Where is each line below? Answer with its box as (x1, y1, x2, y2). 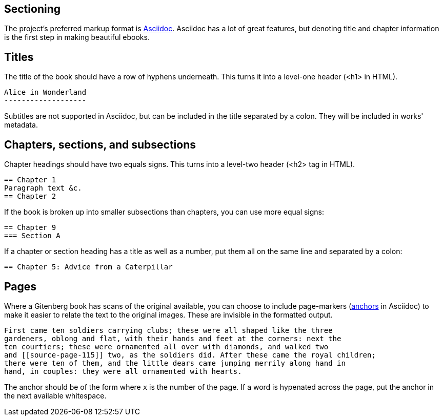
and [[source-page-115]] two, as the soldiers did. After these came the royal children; (4, 350, 376, 359)
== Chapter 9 (4, 223, 56, 232)
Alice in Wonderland (4, 88, 87, 97)
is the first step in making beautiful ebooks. (4, 33, 150, 42)
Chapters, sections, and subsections (4, 138, 196, 151)
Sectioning (4, 3, 61, 15)
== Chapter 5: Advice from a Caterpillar (4, 263, 173, 271)
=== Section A (4, 232, 61, 240)
